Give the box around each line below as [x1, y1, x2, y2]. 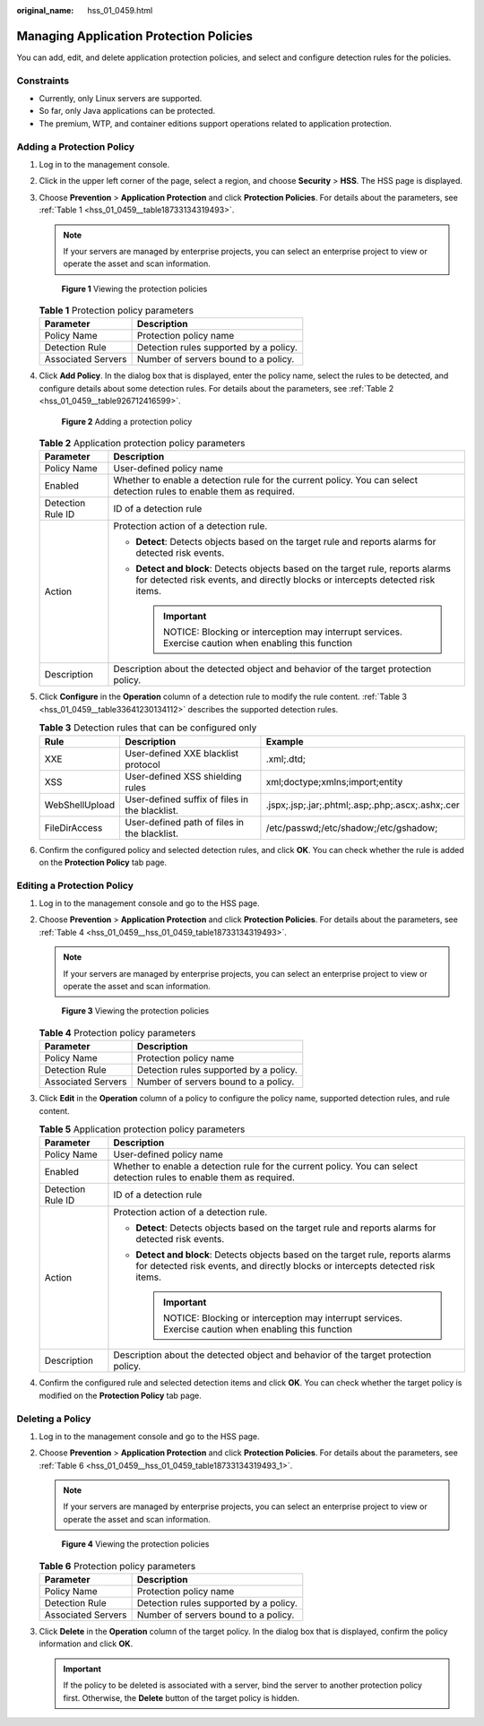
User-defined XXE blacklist [125, 746, 239, 759]
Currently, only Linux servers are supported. [39, 93, 203, 104]
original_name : [16, 5, 74, 15]
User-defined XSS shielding [125, 770, 242, 782]
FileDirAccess [44, 821, 103, 833]
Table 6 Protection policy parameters [39, 1559, 196, 1572]
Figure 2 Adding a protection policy [61, 416, 193, 427]
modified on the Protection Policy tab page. [39, 1390, 202, 1401]
